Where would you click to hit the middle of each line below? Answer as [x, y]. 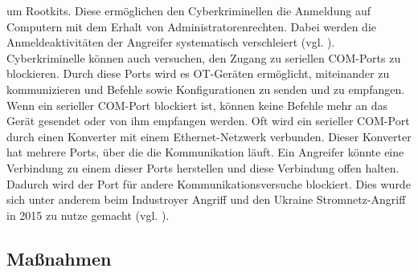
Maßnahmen [59, 258]
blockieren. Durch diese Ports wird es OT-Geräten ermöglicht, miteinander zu [198, 73]
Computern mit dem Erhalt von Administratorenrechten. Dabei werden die [191, 26]
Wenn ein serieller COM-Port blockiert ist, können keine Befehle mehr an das [197, 105]
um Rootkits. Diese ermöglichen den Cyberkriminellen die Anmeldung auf [189, 10]
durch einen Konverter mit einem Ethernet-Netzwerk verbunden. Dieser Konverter [209, 136]
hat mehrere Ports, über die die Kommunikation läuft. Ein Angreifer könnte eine [205, 152]
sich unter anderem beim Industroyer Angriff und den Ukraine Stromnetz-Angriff [206, 199]
